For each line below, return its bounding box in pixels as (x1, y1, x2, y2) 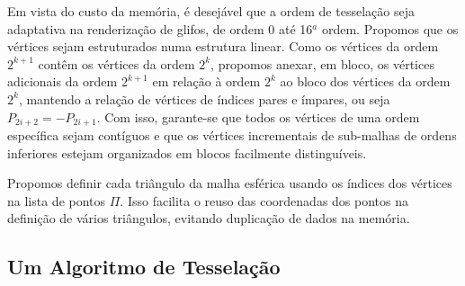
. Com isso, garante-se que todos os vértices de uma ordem (96, 107, 420, 126)
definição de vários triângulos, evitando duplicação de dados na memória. (7, 209, 410, 228)
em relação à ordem (152, 72, 261, 91)
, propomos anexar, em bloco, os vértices (210, 54, 434, 73)
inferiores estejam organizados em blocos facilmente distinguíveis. (7, 143, 367, 162)
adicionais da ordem (7, 72, 118, 91)
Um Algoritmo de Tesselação (7, 253, 281, 281)
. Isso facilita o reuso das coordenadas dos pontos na (120, 191, 409, 210)
